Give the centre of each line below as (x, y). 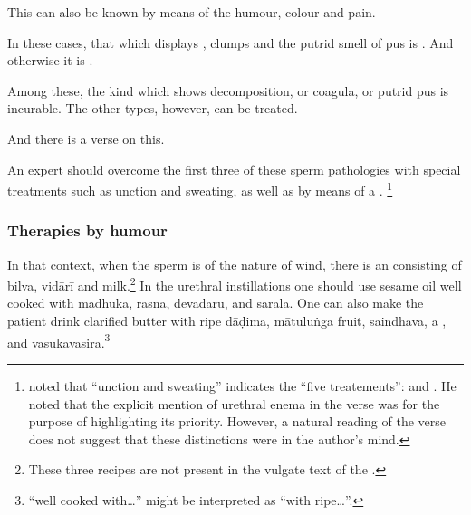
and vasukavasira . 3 (59, 340)
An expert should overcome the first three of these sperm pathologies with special (234, 169)
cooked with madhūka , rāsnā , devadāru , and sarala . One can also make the (216, 303)
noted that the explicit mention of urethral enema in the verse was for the (234, 403)
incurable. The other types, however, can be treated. (153, 108)
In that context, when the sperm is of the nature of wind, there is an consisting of (235, 264)
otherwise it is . (50, 60)
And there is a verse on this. (86, 138)
